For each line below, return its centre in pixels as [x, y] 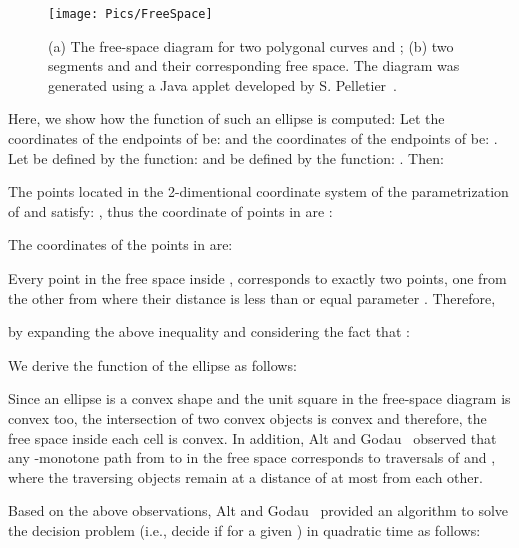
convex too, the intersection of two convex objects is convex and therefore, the [247, 417]
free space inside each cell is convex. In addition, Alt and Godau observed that [252, 437]
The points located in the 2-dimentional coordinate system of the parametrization [258, 191]
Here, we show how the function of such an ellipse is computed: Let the [226, 118]
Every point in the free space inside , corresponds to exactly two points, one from [257, 278]
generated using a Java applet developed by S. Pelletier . [223, 84]
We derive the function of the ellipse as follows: [152, 364]
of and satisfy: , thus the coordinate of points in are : [170, 210]
